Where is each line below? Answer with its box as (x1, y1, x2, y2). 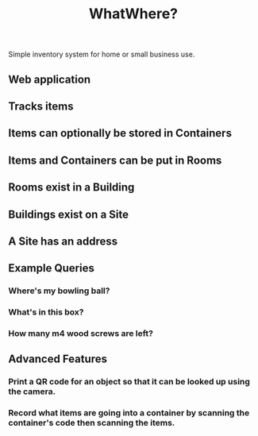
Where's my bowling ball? (8, 285, 110, 296)
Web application (8, 72, 91, 86)
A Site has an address (8, 234, 118, 248)
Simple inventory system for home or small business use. (8, 49, 195, 60)
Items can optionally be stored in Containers (8, 126, 233, 140)
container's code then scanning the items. (8, 418, 175, 429)
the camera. (8, 386, 56, 397)
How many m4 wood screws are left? (8, 328, 153, 339)
